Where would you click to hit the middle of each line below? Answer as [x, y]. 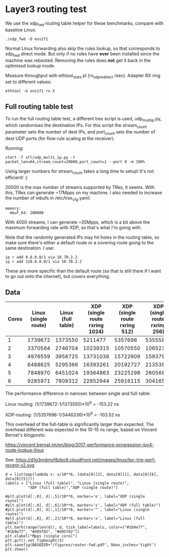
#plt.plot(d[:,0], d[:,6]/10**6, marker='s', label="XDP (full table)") [83, 505]
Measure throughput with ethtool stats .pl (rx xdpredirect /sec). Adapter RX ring [83, 76]
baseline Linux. [21, 30]
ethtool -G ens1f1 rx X [30, 91]
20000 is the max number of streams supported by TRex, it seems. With [80, 187]
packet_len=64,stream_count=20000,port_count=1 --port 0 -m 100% [75, 162]
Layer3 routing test [46, 9]
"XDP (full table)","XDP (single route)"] [73, 488]
